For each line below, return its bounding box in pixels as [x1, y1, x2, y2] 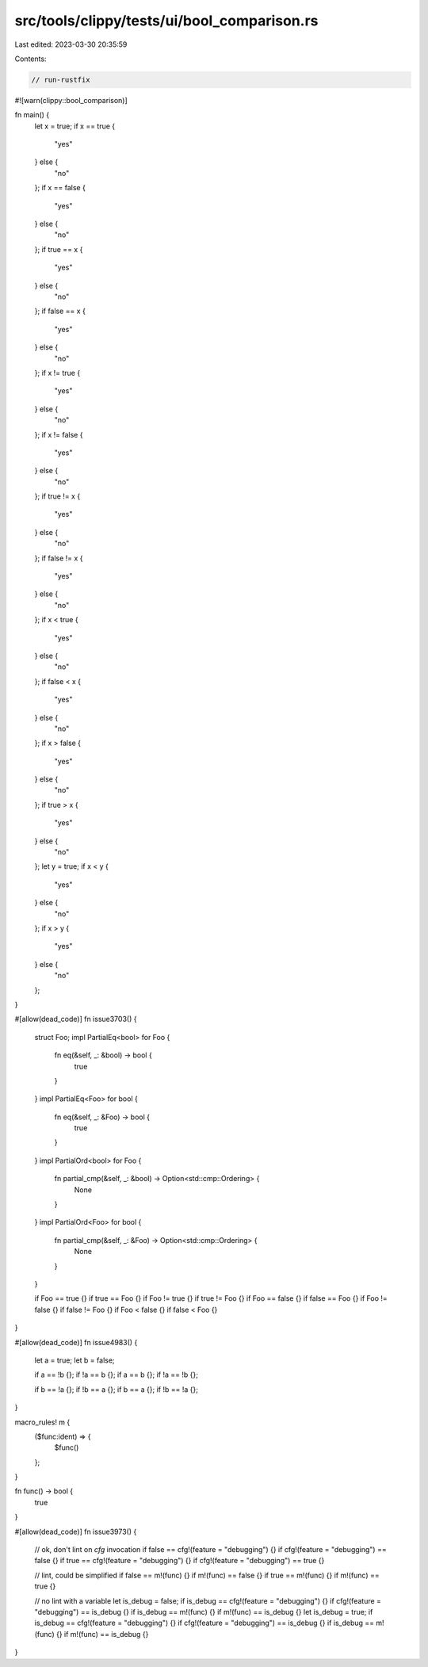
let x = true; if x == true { [34, 121, 116, 131]
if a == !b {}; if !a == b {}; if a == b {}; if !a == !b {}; [34, 1370, 198, 1379]
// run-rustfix [31, 75, 90, 84]
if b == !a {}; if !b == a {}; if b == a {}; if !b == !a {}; [34, 1384, 198, 1394]
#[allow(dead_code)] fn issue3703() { [14, 1015, 137, 1024]
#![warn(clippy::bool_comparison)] [14, 95, 128, 105]
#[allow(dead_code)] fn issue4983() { [14, 1337, 138, 1347]
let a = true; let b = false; [34, 1355, 115, 1365]
